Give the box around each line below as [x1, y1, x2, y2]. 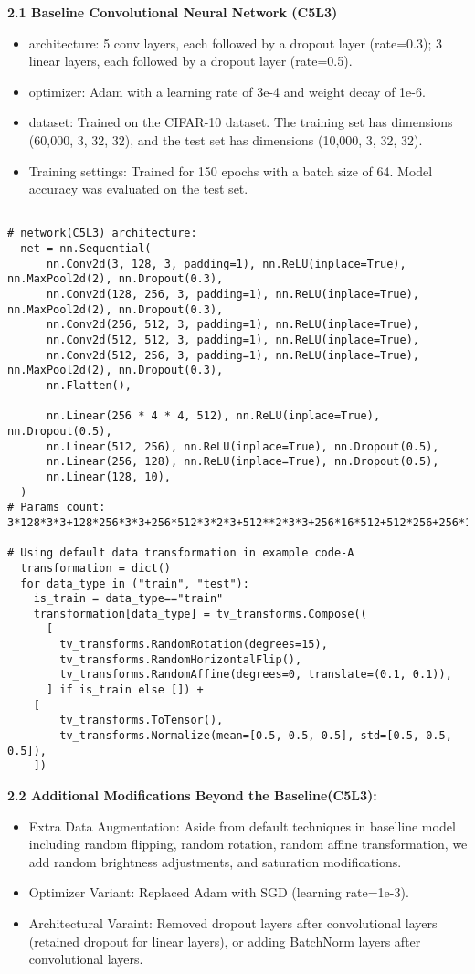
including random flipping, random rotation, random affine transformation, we [28, 834, 468, 853]
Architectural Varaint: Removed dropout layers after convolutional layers [28, 914, 438, 932]
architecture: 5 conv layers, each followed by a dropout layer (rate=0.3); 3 [28, 33, 442, 52]
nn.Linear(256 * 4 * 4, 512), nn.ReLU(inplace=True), [46, 409, 381, 423]
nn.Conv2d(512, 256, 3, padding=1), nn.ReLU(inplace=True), [46, 348, 420, 362]
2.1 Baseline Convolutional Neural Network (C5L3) [7, 3, 338, 21]
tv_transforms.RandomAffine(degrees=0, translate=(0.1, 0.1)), [59, 668, 452, 682]
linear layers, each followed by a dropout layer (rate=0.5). [28, 51, 353, 70]
